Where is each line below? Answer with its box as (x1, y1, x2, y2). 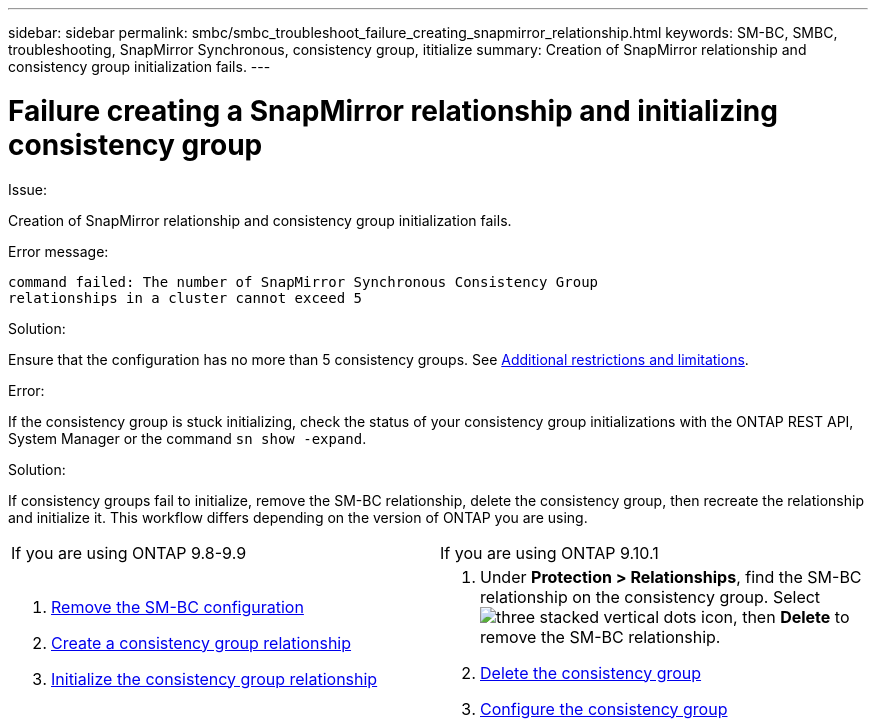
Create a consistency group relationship (51, 632, 352, 653)
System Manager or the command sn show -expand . (8, 429, 367, 447)
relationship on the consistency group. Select (480, 586, 821, 607)
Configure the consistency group (480, 698, 728, 719)
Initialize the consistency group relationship (51, 668, 378, 689)
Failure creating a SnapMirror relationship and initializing (8, 93, 778, 128)
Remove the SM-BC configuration (51, 596, 304, 617)
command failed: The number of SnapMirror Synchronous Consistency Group (8, 273, 599, 290)
